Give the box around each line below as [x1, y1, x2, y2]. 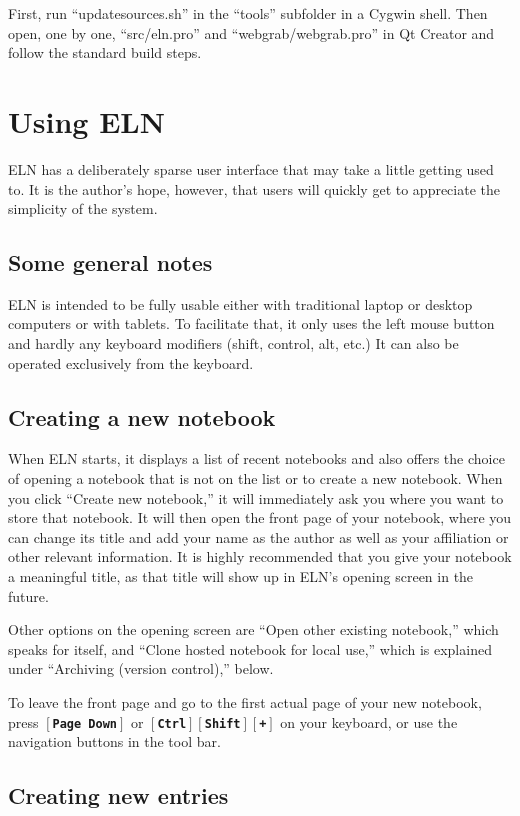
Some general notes [8, 247, 213, 278]
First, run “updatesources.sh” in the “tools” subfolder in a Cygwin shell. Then [8, 3, 488, 23]
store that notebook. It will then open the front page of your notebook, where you [8, 507, 512, 528]
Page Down [52, 716, 117, 731]
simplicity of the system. [8, 198, 158, 219]
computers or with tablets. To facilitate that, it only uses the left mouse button [8, 313, 495, 334]
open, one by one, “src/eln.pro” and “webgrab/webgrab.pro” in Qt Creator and [8, 22, 495, 43]
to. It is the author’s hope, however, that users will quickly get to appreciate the [8, 178, 501, 199]
